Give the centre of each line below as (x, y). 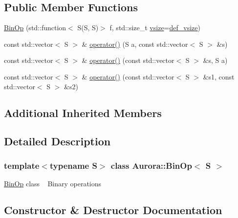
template (22, 165)
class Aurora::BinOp (151, 165)
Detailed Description (57, 141)
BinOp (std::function (35, 28)
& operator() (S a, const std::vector (135, 44)
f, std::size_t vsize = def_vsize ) (155, 28)
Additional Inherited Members (83, 112)
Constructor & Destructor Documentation (113, 209)
